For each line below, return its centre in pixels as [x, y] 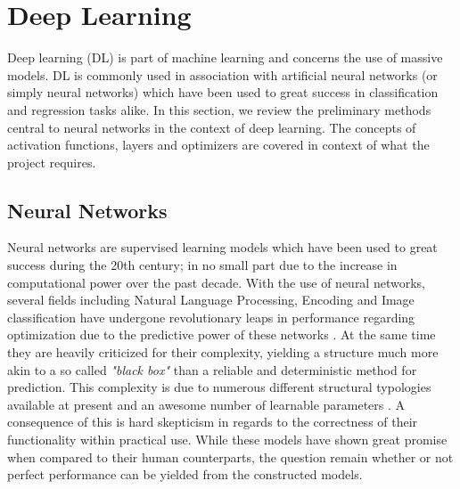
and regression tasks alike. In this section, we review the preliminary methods [219, 109]
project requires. [52, 162]
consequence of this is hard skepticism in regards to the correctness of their [213, 422]
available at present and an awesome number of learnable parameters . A [206, 404]
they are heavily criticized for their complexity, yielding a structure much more [223, 352]
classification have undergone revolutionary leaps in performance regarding [211, 317]
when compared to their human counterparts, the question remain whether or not [230, 456]
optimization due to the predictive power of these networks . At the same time [222, 334]
